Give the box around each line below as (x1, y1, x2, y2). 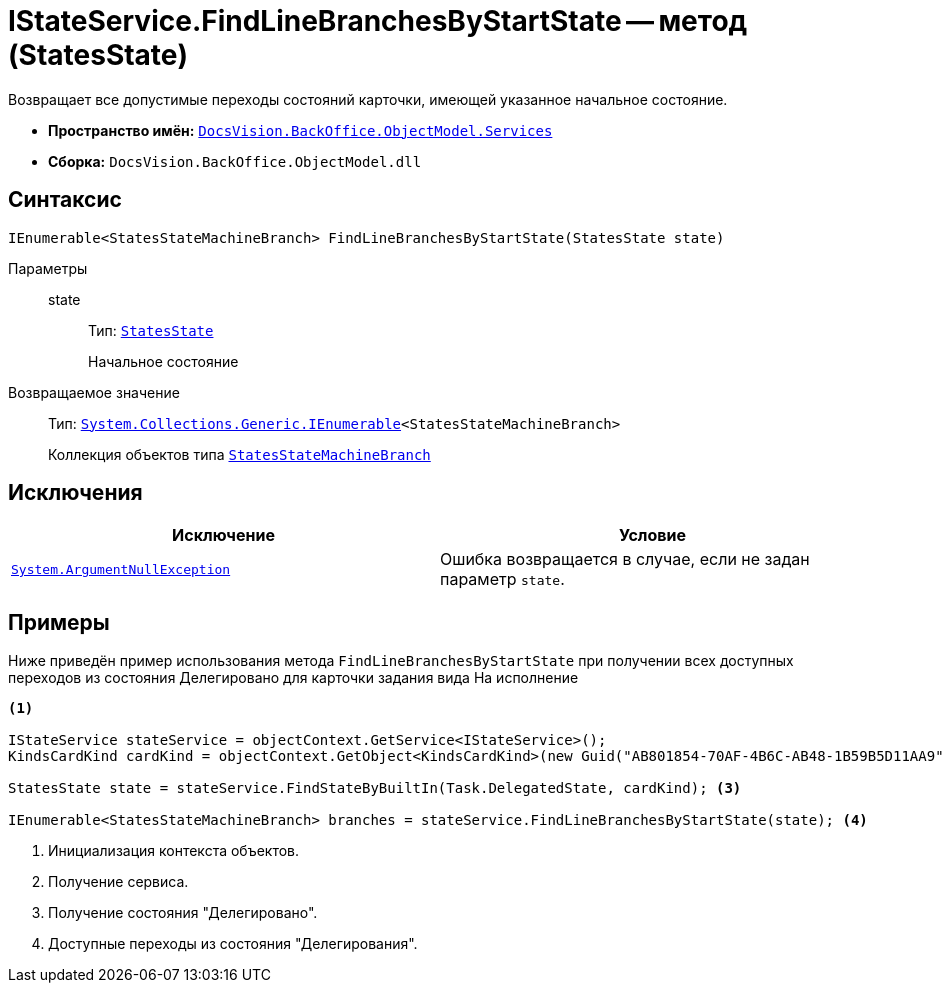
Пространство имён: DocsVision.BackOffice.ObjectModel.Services (48, 121, 553, 139)
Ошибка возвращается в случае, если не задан (440, 549, 810, 570)
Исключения (8, 480, 143, 506)
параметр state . (440, 569, 565, 590)
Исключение (172, 525, 275, 546)
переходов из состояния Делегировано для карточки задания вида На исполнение (8, 669, 579, 687)
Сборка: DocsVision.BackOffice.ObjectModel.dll (48, 152, 422, 170)
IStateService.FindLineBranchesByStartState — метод (8, 4, 748, 38)
